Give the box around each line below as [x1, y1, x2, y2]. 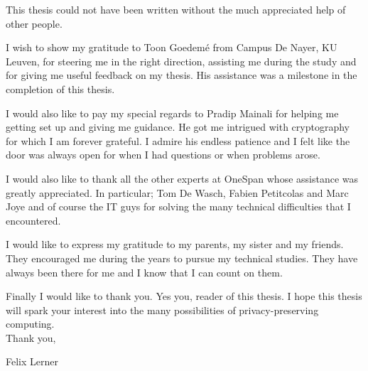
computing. [6, 316, 55, 331]
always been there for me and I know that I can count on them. [6, 264, 283, 279]
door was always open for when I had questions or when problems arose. [6, 147, 320, 162]
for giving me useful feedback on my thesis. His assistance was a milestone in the [6, 68, 357, 82]
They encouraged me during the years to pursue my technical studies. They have [6, 250, 358, 265]
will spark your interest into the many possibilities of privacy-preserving [6, 302, 319, 317]
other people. [6, 16, 63, 31]
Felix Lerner [6, 354, 58, 369]
